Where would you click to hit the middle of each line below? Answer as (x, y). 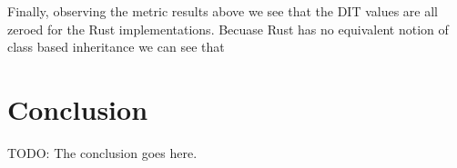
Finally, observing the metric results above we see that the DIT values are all (223, 11)
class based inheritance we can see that (116, 47)
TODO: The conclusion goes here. (102, 152)
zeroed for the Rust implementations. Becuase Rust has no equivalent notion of (228, 29)
